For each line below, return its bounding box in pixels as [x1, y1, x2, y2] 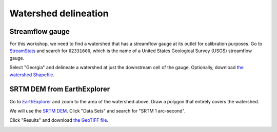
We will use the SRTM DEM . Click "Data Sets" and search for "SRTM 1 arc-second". [9, 107, 186, 114]
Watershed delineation [9, 8, 109, 19]
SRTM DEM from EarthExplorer [9, 85, 110, 94]
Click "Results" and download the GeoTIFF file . [9, 117, 109, 123]
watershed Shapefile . [9, 72, 55, 78]
